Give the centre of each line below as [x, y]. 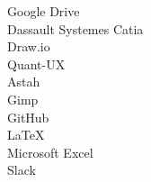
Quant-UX [36, 64]
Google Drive [44, 11]
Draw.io [29, 46]
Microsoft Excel [50, 152]
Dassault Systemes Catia [75, 28]
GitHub [28, 117]
